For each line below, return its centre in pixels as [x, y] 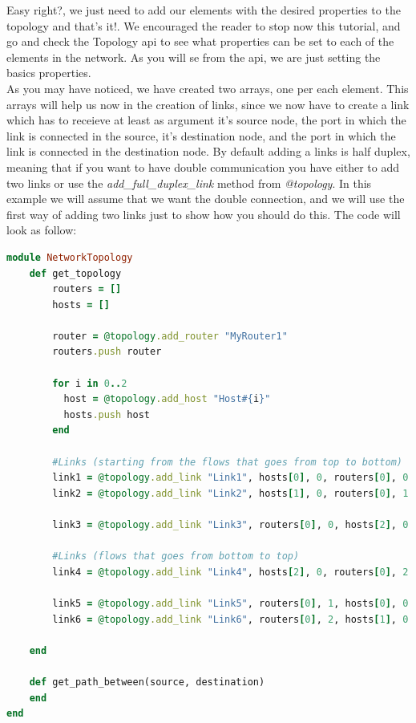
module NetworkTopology [70, 257]
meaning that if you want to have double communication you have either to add [203, 167]
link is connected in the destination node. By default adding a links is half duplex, [208, 151]
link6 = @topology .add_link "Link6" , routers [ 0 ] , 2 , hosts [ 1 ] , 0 [230, 619]
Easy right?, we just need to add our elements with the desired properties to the [204, 10]
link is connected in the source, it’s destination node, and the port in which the [201, 135]
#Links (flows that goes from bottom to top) [176, 556]
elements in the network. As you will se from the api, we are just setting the [194, 57]
